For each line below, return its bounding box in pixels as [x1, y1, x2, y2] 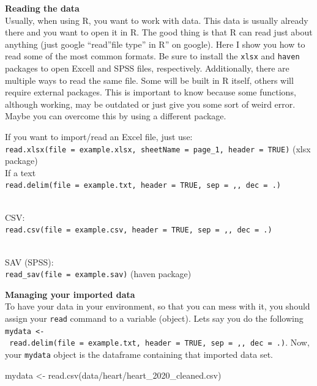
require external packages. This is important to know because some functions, [5, 86, 296, 98]
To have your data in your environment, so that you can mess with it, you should [5, 300, 310, 313]
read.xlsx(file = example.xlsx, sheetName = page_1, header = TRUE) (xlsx [5, 142, 311, 155]
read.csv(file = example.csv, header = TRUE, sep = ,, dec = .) [5, 226, 272, 235]
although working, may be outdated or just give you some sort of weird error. [5, 97, 296, 110]
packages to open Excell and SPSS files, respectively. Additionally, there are [5, 62, 289, 75]
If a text [5, 166, 36, 179]
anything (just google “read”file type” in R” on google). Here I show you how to [5, 37, 305, 50]
